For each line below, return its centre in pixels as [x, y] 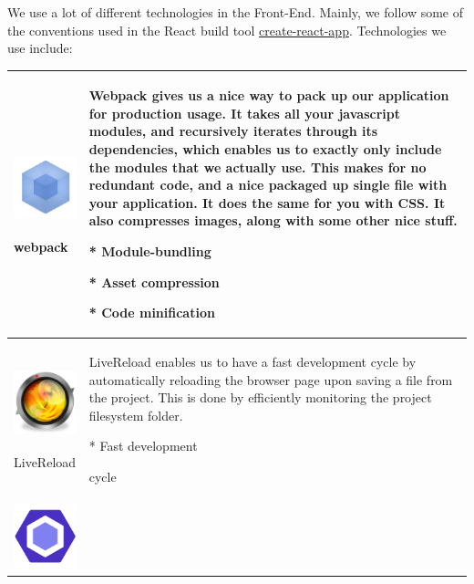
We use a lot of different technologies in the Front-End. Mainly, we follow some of [236, 12]
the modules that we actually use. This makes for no [258, 167]
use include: [40, 48]
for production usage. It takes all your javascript [244, 113]
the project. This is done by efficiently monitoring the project [260, 397]
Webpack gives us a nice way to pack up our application [269, 95]
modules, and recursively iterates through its [233, 131]
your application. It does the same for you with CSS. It [267, 202]
